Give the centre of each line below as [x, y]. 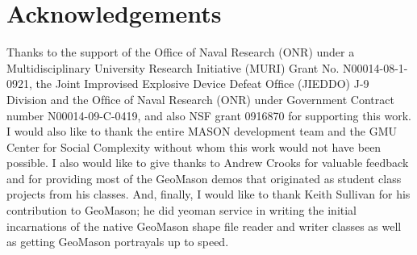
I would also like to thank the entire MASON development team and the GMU [202, 131]
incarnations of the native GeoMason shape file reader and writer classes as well [204, 226]
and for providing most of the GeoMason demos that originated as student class [204, 178]
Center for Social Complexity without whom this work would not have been [194, 146]
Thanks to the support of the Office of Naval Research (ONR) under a [181, 52]
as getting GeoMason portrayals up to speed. [118, 242]
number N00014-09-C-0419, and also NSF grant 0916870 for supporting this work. [209, 115]
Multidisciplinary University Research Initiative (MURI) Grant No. [173, 67]
